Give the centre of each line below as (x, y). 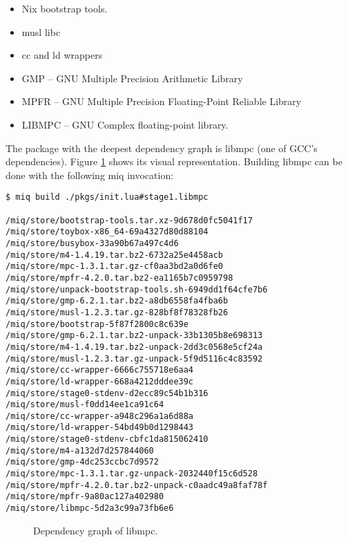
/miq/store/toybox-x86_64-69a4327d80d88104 (107, 232)
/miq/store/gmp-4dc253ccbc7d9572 (82, 462)
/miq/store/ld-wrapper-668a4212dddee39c (100, 381)
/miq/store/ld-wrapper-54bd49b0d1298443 (100, 428)
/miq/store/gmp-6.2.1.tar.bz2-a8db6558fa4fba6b (117, 301)
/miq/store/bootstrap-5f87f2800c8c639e (97, 324)
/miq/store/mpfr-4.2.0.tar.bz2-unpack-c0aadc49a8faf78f (137, 485)
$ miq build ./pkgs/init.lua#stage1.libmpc (107, 197)
